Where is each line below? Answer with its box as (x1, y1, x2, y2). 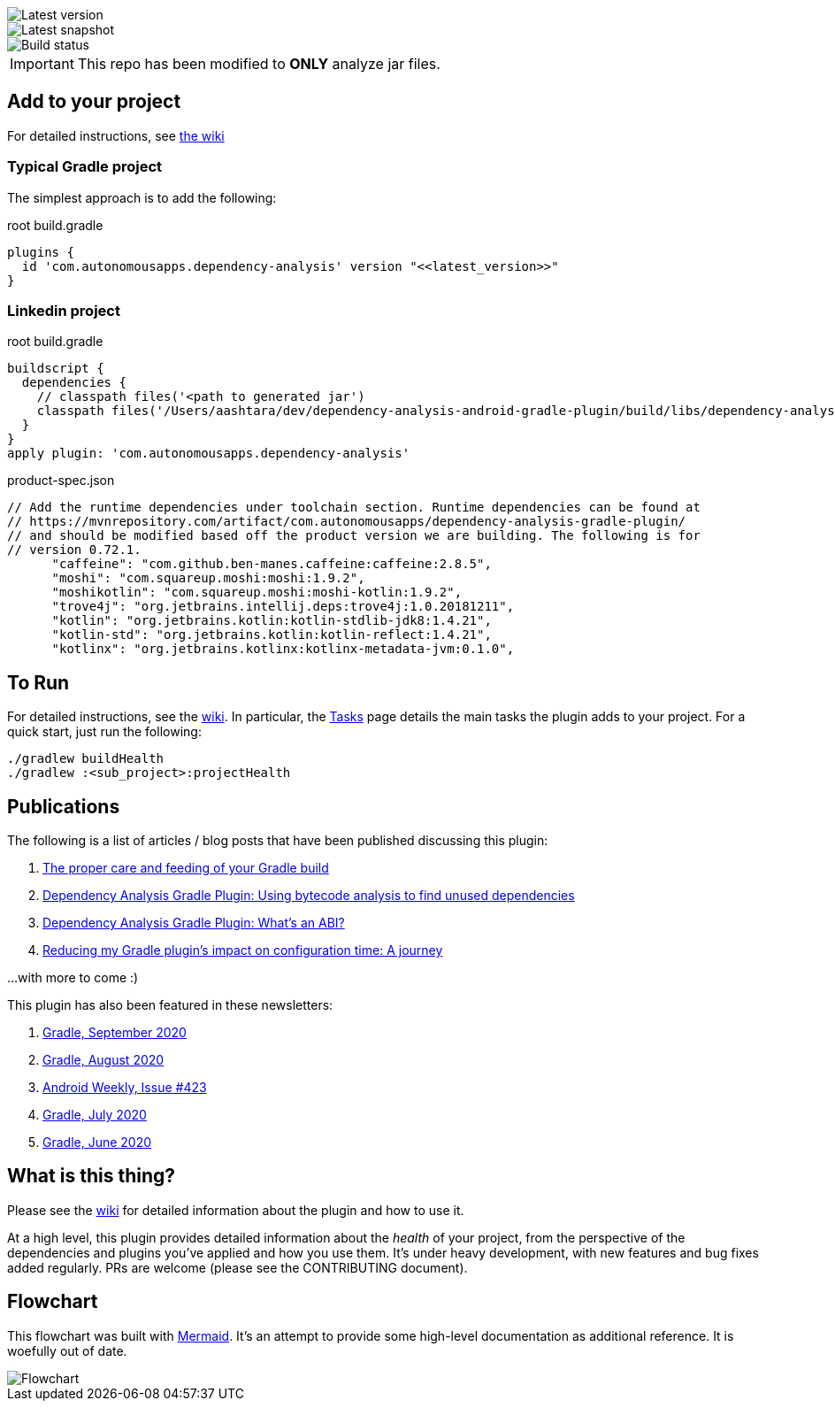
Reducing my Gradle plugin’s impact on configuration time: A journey (42, 943, 443, 958)
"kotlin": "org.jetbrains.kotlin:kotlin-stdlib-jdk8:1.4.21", (51, 613, 492, 628)
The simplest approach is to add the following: (7, 189, 277, 205)
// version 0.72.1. (7, 542, 142, 558)
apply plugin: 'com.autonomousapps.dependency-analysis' (7, 446, 410, 461)
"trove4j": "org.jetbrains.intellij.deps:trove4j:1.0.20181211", (51, 599, 515, 614)
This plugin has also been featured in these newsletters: (7, 997, 333, 1013)
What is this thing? (7, 1165, 175, 1188)
